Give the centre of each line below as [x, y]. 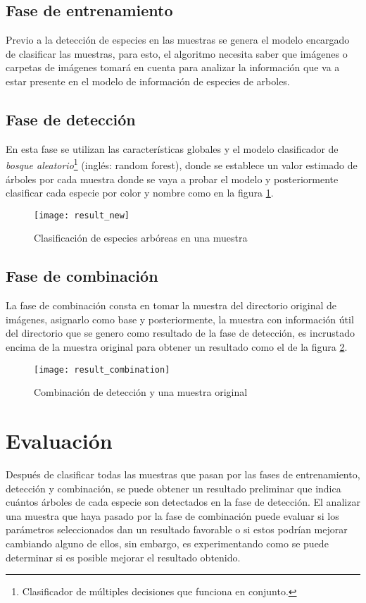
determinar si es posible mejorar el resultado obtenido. [123, 557]
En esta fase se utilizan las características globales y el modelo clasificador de [172, 148]
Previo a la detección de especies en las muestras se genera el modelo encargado [178, 40]
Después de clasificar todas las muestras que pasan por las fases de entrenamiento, [183, 474]
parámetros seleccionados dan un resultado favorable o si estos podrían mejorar [177, 529]
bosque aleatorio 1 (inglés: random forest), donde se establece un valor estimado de [182, 164]
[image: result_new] [82, 215]
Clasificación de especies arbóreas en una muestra [141, 238]
